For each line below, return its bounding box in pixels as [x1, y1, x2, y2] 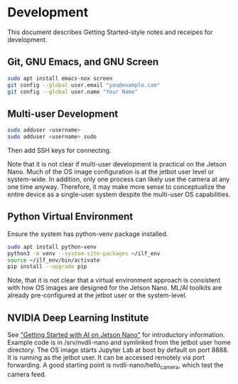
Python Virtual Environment [7, 210, 134, 223]
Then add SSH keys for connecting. [7, 146, 112, 154]
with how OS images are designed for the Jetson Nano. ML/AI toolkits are [7, 284, 222, 292]
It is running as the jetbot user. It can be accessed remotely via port [7, 353, 205, 362]
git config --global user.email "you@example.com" [7, 81, 161, 89]
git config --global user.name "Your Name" [7, 88, 139, 95]
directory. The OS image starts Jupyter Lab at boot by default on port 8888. [7, 346, 229, 354]
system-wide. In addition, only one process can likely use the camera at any [7, 175, 230, 183]
